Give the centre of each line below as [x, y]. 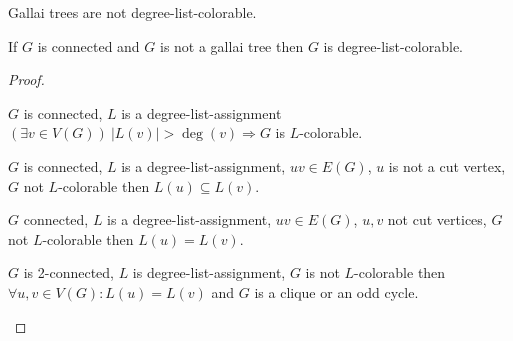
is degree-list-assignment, [209, 272]
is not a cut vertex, [447, 165]
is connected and [88, 45]
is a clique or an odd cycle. [336, 291]
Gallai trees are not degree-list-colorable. [132, 12]
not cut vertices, [437, 219]
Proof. [26, 79]
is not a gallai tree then [231, 45]
